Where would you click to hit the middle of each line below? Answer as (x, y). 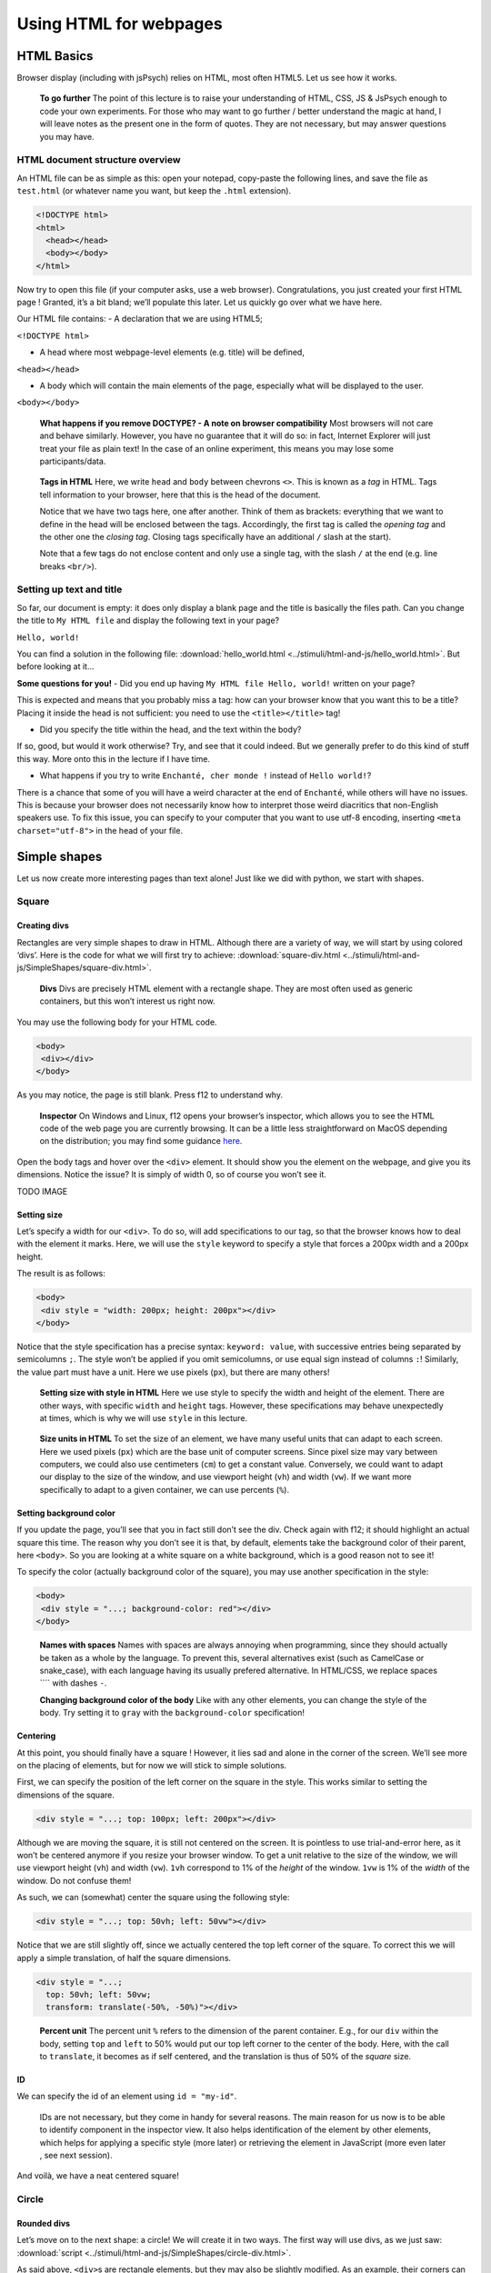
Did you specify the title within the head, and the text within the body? (170, 729)
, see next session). (76, 2156)
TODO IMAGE (42, 1191)
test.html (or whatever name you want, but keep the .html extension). (154, 191)
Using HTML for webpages (120, 24)
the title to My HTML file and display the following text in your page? (148, 621)
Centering (36, 1736)
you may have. (67, 136)
